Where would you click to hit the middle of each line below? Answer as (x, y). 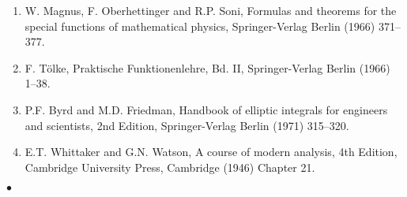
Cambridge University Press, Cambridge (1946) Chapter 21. (170, 167)
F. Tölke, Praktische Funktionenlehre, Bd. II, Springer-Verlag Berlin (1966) (207, 67)
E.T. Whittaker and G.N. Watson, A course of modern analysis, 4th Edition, (211, 152)
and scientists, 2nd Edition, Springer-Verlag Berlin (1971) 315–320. (187, 125)
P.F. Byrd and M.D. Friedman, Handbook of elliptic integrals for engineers (206, 109)
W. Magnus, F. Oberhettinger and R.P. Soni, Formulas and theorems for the (211, 10)
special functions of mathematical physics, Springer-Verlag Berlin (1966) (200, 26)
